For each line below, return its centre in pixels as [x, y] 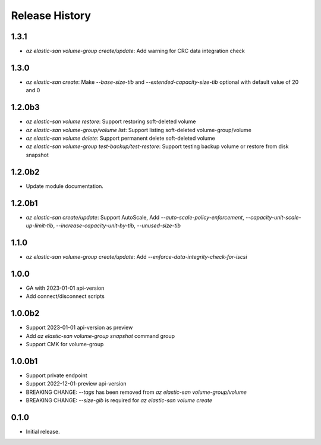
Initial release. [43, 431]
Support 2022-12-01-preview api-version [76, 384]
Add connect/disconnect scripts [65, 296]
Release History [51, 15]
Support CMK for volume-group [65, 344]
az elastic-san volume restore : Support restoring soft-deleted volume [111, 121]
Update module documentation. [65, 186]
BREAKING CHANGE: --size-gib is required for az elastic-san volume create [119, 400]
